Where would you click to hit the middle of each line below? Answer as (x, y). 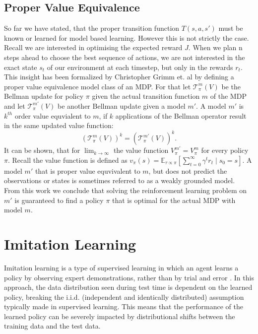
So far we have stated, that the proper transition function (92, 28)
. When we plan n (215, 47)
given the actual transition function (146, 96)
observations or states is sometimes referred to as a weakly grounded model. (120, 180)
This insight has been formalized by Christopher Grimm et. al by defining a (119, 77)
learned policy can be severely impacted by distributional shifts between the (120, 316)
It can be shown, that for (42, 150)
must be (231, 28)
